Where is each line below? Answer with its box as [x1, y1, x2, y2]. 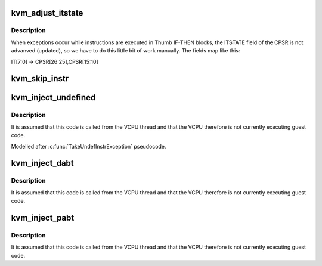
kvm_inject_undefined [11, 92, 96, 103]
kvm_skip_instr [11, 73, 69, 83]
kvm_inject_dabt [11, 158, 74, 168]
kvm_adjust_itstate [11, 8, 83, 18]
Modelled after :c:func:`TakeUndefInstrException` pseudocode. [11, 143, 166, 150]
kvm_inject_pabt [11, 212, 75, 223]
